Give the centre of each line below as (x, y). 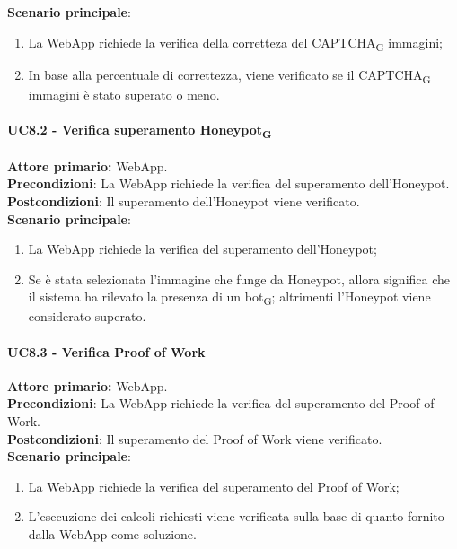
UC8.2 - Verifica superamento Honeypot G (140, 131)
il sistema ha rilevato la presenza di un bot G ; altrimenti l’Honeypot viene (229, 298)
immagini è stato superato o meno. (124, 94)
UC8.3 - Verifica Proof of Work (106, 351)
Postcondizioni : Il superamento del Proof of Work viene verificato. (195, 438)
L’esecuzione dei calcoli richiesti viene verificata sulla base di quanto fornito (236, 516)
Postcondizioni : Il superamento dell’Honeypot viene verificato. (184, 200)
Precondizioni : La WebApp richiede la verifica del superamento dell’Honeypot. (228, 183)
